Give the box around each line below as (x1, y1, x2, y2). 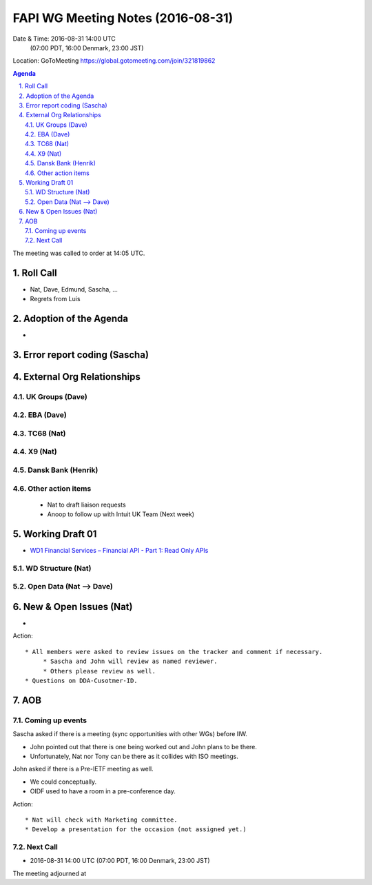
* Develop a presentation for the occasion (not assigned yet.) (25, 826, 247, 833)
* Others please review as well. (43, 667, 156, 675)
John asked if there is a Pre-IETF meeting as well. (12, 765, 154, 773)
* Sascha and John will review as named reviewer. (43, 658, 218, 665)
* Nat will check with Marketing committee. (25, 815, 178, 824)
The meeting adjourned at (12, 869, 87, 877)
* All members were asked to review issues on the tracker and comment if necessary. (25, 648, 323, 655)
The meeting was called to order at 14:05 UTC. (12, 249, 145, 257)
